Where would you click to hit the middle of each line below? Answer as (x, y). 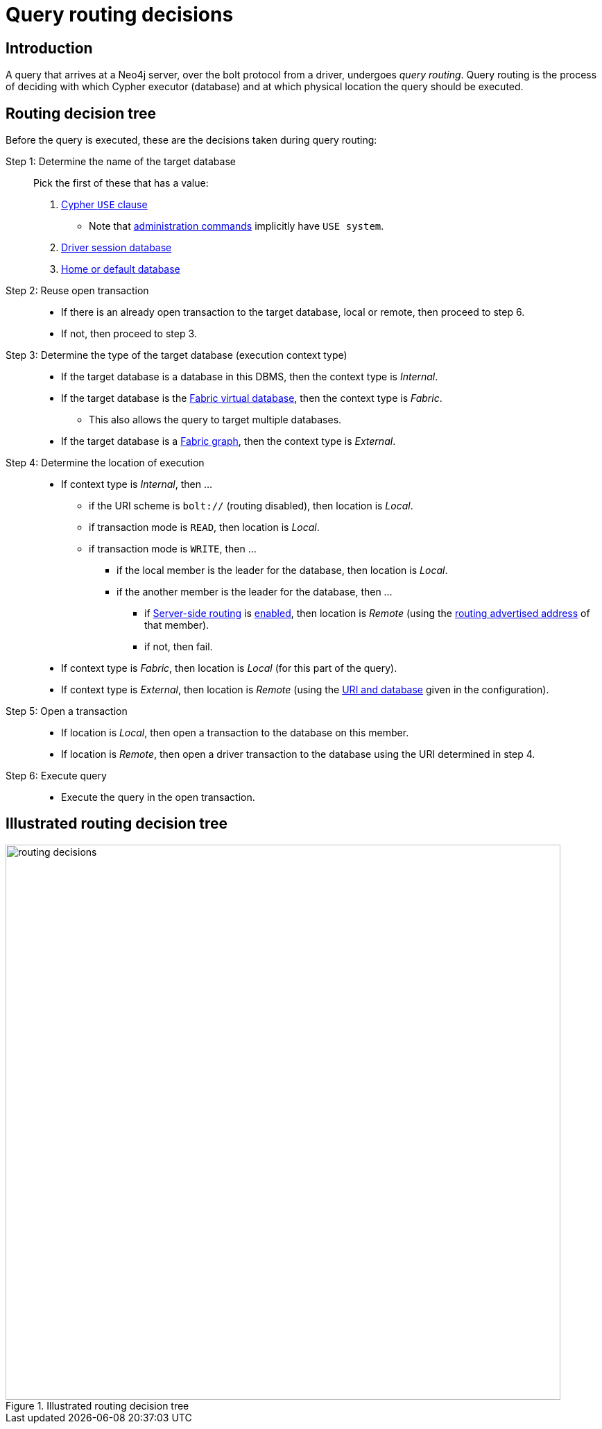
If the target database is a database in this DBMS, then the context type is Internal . (250, 377)
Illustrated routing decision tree (117, 824)
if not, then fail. (179, 647)
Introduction (49, 48)
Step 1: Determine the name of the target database (121, 162)
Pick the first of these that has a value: (121, 183)
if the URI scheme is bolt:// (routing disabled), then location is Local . (251, 506)
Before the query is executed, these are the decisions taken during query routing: (191, 140)
